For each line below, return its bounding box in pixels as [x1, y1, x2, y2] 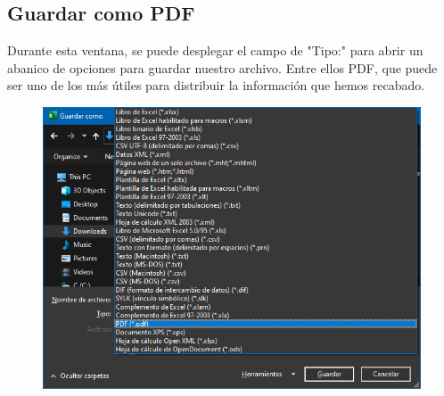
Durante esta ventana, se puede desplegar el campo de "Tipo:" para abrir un [7, 41, 423, 60]
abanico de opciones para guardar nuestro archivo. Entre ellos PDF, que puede [7, 58, 438, 77]
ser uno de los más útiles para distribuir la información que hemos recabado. [7, 76, 425, 95]
